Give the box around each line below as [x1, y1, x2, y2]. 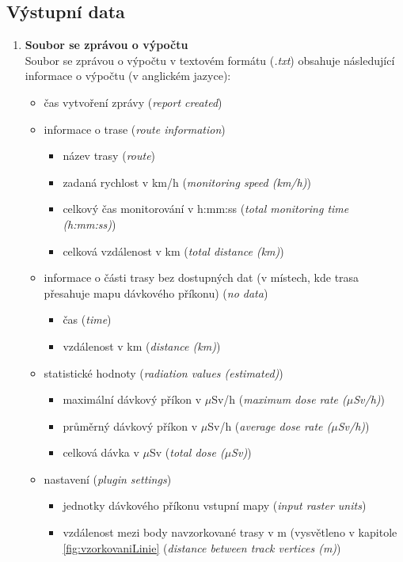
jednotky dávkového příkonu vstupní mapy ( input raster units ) [63, 497, 367, 514]
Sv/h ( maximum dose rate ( [211, 391, 347, 408]
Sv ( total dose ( [149, 444, 225, 461]
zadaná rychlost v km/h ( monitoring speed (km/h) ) [63, 173, 311, 190]
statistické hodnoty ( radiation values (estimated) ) [44, 364, 283, 381]
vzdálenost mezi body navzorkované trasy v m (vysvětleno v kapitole [63, 524, 397, 541]
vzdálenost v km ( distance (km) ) [63, 337, 221, 354]
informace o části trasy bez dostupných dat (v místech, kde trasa [44, 269, 359, 286]
